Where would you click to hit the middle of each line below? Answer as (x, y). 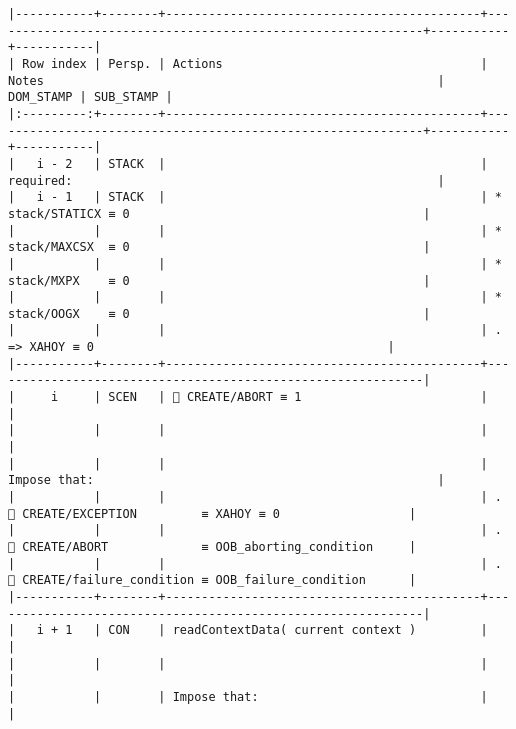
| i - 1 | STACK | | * (255, 197)
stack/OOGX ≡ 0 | (219, 313)
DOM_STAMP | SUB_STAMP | (90, 97)
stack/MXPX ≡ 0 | (219, 280)
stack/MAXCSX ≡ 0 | (219, 247)
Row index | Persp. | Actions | (255, 63)
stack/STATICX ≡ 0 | (219, 213)
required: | (226, 180)
